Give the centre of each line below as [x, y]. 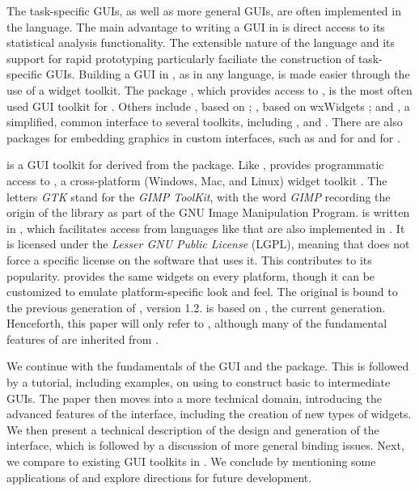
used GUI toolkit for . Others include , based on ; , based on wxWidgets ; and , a [208, 106]
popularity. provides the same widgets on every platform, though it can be [191, 275]
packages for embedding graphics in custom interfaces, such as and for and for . [203, 137]
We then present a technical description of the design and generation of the [193, 429]
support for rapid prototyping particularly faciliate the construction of [181, 58]
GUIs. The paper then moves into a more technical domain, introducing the [194, 398]
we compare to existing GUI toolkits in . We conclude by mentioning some [191, 461]
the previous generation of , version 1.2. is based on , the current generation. [196, 307]
